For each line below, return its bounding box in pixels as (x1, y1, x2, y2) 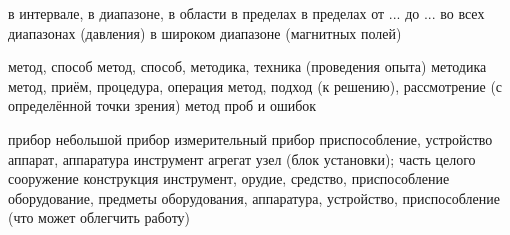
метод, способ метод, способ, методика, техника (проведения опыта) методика (8, 56, 487, 77)
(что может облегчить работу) (8, 207, 191, 228)
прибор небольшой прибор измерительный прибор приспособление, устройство (8, 128, 493, 149)
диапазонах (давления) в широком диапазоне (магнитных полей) (8, 22, 402, 43)
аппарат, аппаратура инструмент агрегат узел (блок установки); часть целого (8, 148, 476, 169)
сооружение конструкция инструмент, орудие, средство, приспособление (8, 168, 450, 189)
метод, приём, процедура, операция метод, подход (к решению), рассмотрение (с (8, 75, 503, 96)
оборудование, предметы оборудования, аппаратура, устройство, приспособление (8, 187, 500, 208)
